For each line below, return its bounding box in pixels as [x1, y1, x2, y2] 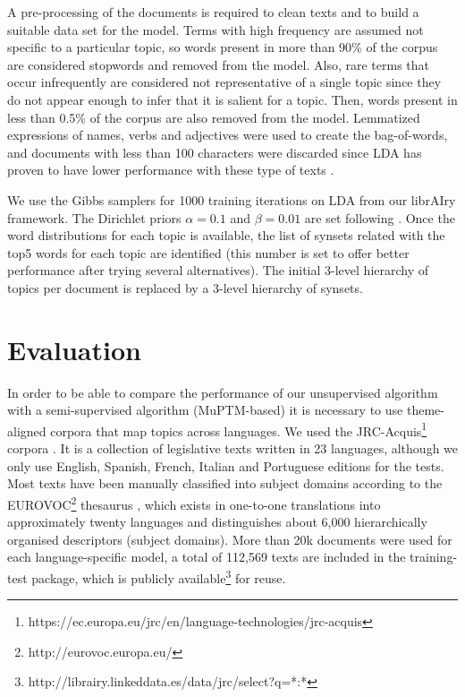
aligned [7, 421, 46, 440]
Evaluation [7, 331, 141, 367]
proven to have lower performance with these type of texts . [7, 160, 334, 179]
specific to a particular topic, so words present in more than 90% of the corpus [7, 38, 438, 56]
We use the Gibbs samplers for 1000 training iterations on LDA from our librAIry [7, 190, 456, 209]
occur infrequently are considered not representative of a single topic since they [7, 73, 442, 91]
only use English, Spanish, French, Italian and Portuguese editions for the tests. [7, 456, 444, 475]
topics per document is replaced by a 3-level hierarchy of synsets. [7, 278, 363, 297]
